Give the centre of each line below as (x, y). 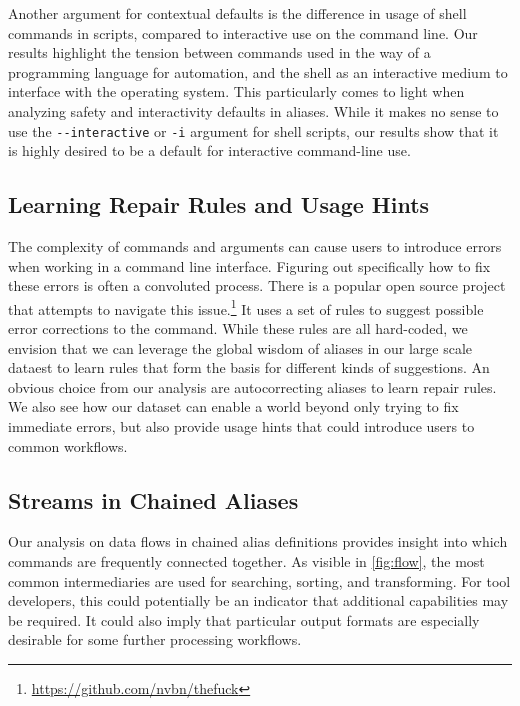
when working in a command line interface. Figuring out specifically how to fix (249, 265)
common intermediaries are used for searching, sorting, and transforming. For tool (259, 580)
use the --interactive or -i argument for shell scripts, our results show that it (253, 130)
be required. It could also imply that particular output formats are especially (244, 619)
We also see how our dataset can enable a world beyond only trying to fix (233, 406)
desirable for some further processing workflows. (155, 639)
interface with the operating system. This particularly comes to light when (236, 91)
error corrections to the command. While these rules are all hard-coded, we (238, 328)
